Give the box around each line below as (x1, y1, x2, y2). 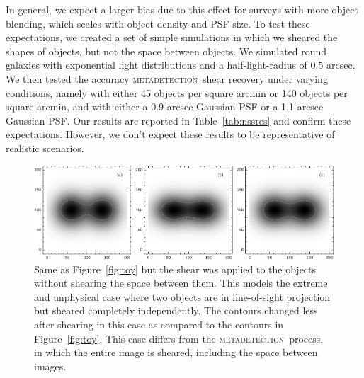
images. (34, 358, 67, 373)
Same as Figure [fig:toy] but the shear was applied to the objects (34, 261, 317, 276)
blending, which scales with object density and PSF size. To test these (6, 16, 310, 30)
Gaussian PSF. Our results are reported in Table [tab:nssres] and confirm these (6, 113, 351, 127)
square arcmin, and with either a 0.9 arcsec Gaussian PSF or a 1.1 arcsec (6, 99, 324, 114)
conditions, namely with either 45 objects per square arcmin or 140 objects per (6, 85, 348, 100)
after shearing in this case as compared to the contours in (34, 316, 284, 331)
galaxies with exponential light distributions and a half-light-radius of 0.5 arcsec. (6, 57, 356, 72)
